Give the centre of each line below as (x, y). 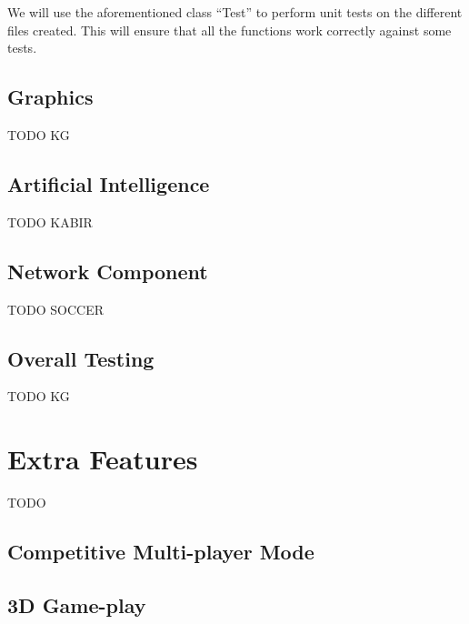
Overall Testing (81, 358)
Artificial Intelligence (109, 183)
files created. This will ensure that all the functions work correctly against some (230, 30)
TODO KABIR (50, 221)
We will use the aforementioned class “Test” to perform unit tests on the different (235, 12)
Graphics (50, 97)
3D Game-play (77, 604)
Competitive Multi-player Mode (161, 552)
